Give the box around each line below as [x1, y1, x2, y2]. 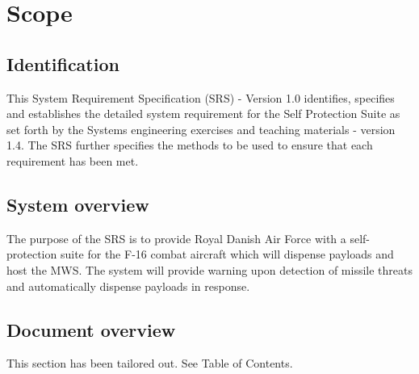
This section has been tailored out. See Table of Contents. [6, 355, 293, 372]
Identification [6, 51, 119, 76]
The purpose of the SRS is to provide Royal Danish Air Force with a [6, 229, 346, 246]
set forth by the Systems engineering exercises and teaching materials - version [6, 120, 396, 137]
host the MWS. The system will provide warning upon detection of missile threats [6, 261, 413, 278]
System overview [6, 191, 149, 216]
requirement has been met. [6, 152, 139, 169]
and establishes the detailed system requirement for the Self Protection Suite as [6, 105, 400, 122]
